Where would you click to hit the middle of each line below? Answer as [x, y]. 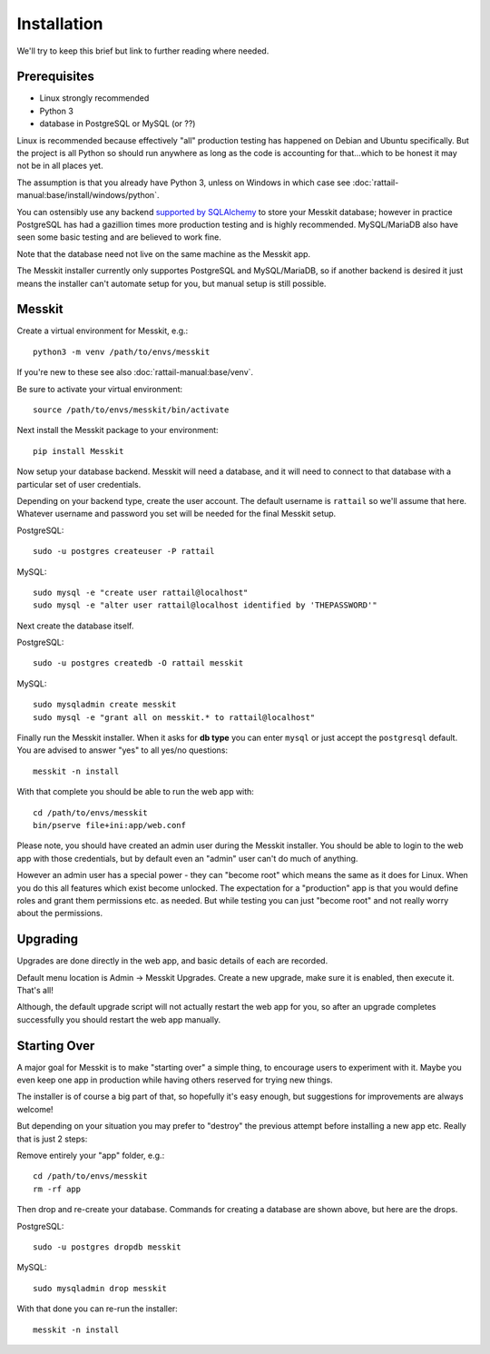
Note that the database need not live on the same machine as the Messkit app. [164, 253]
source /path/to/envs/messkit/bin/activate [131, 410]
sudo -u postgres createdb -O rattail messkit [138, 663]
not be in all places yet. [60, 166]
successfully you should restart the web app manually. [119, 1019]
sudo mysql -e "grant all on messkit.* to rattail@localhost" [174, 717]
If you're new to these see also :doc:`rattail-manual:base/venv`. [135, 372]
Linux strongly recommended [94, 98]
